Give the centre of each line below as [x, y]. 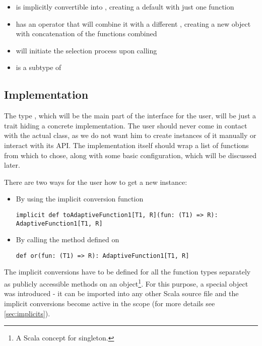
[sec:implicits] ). [27, 313]
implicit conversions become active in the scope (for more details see [110, 303]
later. [12, 165]
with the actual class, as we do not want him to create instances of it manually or [130, 135]
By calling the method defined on [68, 239]
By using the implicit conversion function [80, 199]
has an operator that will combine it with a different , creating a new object [133, 23]
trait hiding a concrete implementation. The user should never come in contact [126, 125]
